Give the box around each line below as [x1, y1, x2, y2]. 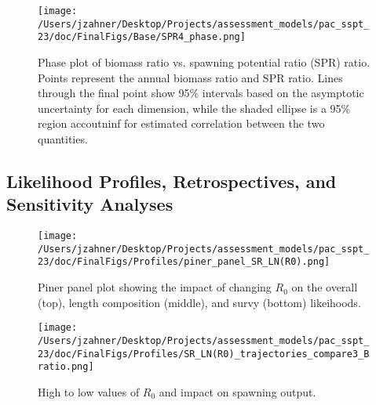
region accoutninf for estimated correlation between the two [38, 115, 325, 132]
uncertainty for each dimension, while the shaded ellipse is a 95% [38, 99, 351, 116]
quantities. [38, 130, 88, 146]
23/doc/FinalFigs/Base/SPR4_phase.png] [38, 31, 246, 43]
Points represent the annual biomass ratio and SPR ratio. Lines [38, 69, 343, 85]
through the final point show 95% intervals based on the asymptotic [38, 85, 364, 101]
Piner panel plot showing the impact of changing [38, 279, 272, 295]
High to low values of [38, 383, 140, 400]
